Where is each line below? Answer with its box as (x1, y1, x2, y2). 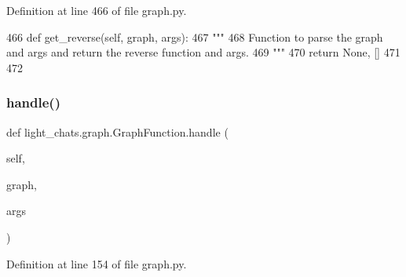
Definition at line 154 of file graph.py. (6, 255, 187, 272)
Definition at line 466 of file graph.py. (6, 2, 187, 18)
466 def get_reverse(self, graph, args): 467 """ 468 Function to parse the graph (6, 28, 383, 45)
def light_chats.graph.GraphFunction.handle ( (6, 123, 229, 140)
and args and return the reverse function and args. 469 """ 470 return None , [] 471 (6, 44, 401, 60)
